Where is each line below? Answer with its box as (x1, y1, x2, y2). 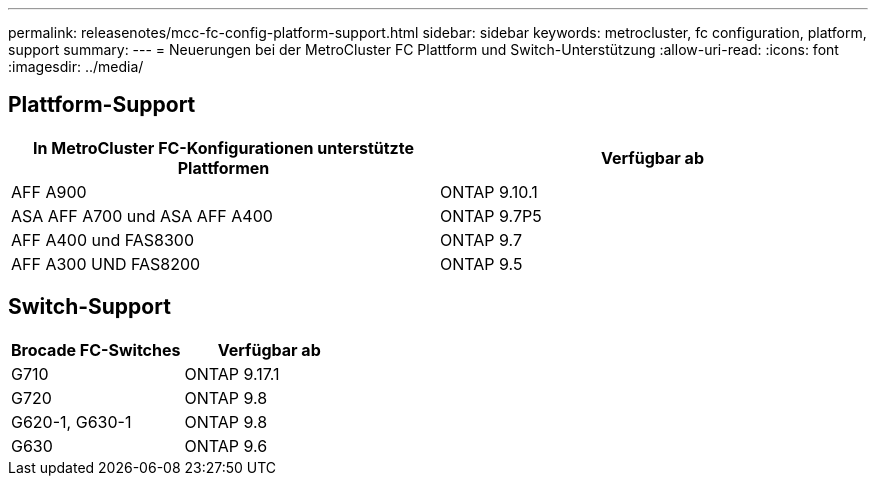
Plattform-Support (8, 92, 196, 118)
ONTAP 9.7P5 (440, 205, 542, 226)
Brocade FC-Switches (11, 339, 181, 360)
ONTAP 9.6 (184, 435, 268, 456)
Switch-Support (8, 294, 171, 320)
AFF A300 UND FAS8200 (11, 253, 201, 274)
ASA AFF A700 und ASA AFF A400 (11, 205, 273, 226)
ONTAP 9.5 (440, 253, 523, 274)
